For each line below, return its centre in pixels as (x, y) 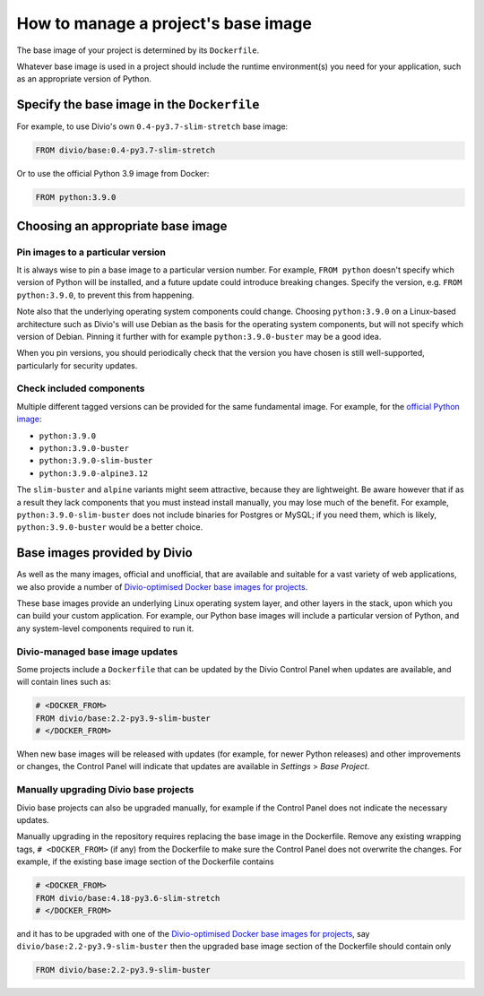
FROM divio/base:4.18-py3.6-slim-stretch (128, 898)
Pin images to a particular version (91, 252)
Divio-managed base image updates (97, 652)
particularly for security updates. (77, 365)
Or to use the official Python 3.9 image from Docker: (113, 174)
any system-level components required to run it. (105, 628)
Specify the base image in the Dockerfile (138, 104)
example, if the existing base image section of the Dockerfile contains (145, 862)
